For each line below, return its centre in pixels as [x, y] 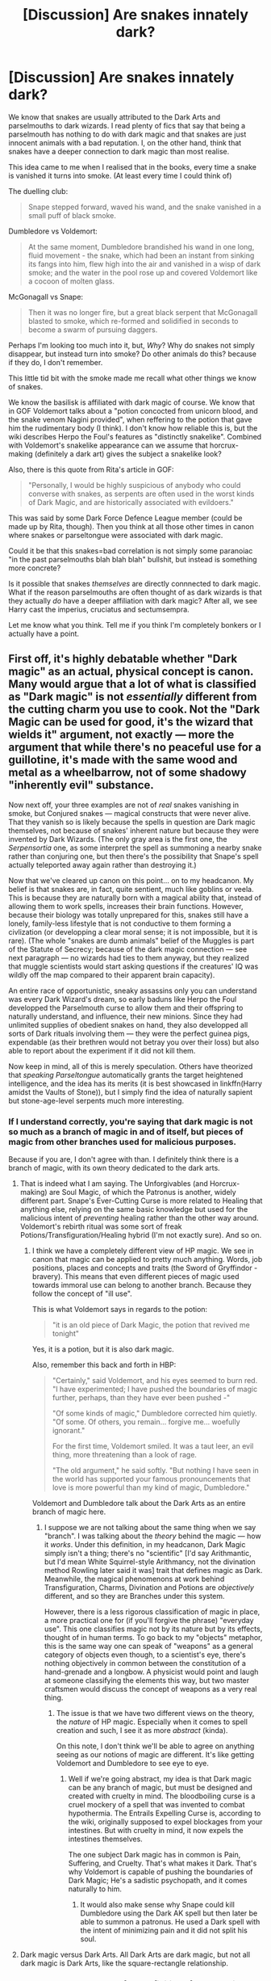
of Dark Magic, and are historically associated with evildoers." [131, 502]
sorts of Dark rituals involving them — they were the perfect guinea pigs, [129, 1033]
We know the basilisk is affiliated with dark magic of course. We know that [132, 402]
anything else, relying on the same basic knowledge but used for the [134, 1209]
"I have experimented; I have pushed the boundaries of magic [155, 1389]
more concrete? [35, 568]
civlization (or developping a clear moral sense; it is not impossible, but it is [133, 932]
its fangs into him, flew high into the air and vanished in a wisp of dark [144, 263]
